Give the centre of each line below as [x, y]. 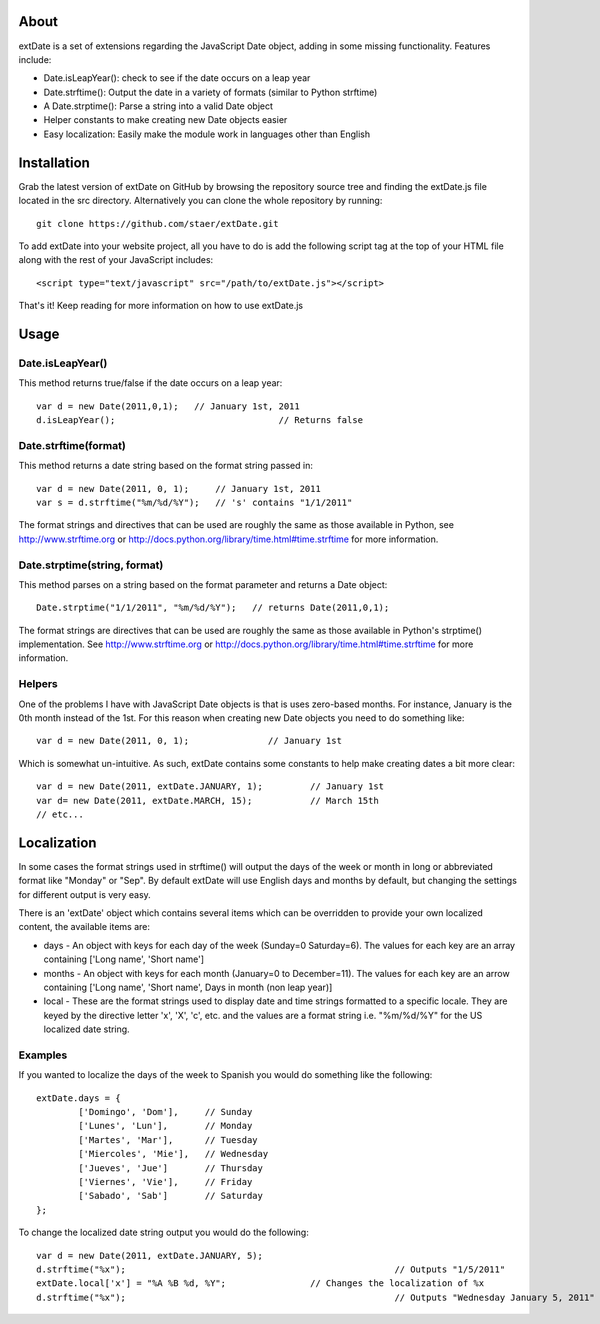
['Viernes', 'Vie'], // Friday [165, 1182]
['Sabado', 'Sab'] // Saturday [171, 1196]
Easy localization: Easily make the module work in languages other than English [207, 134]
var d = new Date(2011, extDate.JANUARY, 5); [150, 1255]
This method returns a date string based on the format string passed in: [166, 466]
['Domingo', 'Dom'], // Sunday [165, 1112]
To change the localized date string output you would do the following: [163, 1232]
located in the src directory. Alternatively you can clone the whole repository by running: [200, 201]
